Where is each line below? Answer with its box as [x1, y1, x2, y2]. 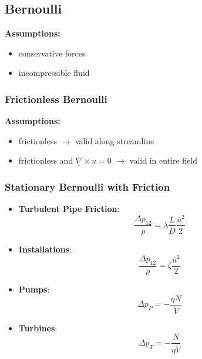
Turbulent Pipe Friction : [18, 202, 120, 215]
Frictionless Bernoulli [5, 91, 107, 106]
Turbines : [18, 321, 58, 334]
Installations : [18, 242, 72, 255]
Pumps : [18, 282, 50, 295]
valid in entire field [129, 154, 197, 167]
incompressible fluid [18, 67, 90, 79]
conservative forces [18, 46, 86, 59]
